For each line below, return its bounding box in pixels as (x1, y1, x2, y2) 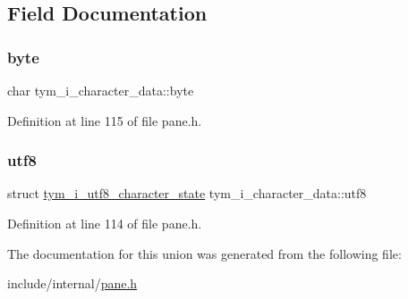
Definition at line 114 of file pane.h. (7, 214, 202, 232)
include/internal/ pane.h (7, 274, 138, 293)
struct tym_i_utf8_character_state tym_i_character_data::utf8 (7, 184, 367, 203)
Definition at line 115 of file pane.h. (7, 111, 202, 129)
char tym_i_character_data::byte (7, 81, 194, 99)
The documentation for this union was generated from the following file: (7, 244, 402, 262)
